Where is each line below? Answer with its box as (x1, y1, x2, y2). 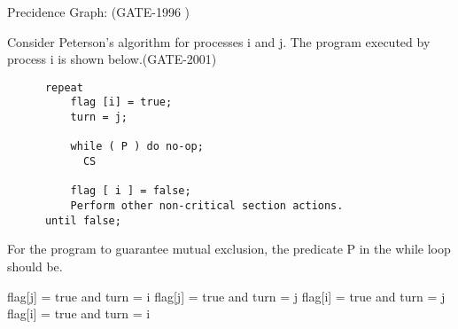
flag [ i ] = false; (70, 184, 191, 198)
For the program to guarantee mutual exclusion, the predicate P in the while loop (7, 239, 451, 258)
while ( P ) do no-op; (70, 140, 204, 153)
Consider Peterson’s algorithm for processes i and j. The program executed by (7, 32, 431, 51)
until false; (44, 214, 121, 227)
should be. (7, 256, 63, 275)
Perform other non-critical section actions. (70, 200, 344, 213)
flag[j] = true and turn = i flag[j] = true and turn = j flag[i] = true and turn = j (7, 286, 446, 305)
